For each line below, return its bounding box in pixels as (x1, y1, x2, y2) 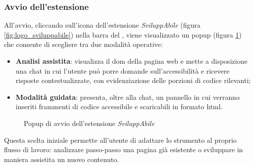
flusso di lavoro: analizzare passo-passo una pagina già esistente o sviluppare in (4, 144, 243, 155)
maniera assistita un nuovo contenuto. (4, 154, 119, 164)
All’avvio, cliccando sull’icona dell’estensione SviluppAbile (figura (4, 20, 201, 30)
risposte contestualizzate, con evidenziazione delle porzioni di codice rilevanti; (15, 75, 251, 85)
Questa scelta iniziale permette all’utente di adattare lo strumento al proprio (4, 134, 237, 145)
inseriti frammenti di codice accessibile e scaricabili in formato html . (15, 101, 223, 112)
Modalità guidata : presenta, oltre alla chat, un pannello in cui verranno (15, 91, 240, 102)
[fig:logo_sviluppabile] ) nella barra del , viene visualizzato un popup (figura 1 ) (4, 29, 242, 40)
